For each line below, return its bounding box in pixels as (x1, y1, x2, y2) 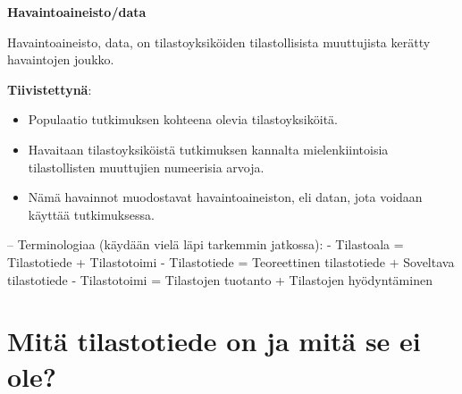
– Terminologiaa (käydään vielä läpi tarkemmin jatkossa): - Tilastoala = (7, 235, 404, 254)
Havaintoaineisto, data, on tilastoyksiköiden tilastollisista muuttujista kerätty (7, 32, 431, 51)
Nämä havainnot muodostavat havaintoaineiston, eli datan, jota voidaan (28, 188, 423, 206)
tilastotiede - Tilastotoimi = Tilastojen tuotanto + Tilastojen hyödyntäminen (7, 270, 433, 289)
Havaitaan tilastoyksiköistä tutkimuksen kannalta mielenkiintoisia (28, 139, 389, 158)
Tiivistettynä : (7, 80, 92, 98)
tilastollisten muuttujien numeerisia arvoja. (28, 157, 265, 176)
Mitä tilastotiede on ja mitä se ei (7, 323, 421, 359)
